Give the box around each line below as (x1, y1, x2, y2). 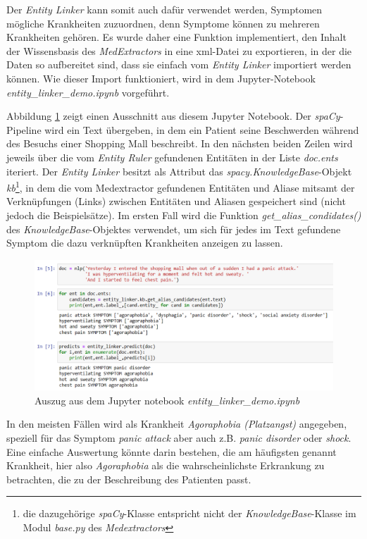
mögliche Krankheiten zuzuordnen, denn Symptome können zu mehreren (6, 16, 320, 30)
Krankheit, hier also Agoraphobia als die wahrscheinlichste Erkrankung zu (6, 458, 325, 473)
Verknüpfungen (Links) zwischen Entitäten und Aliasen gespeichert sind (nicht (6, 194, 346, 209)
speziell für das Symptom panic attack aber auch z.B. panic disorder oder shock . (6, 430, 352, 445)
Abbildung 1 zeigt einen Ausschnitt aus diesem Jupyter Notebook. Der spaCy (6, 109, 340, 123)
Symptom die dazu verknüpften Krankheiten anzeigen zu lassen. (6, 235, 283, 250)
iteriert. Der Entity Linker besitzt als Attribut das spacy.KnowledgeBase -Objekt (6, 163, 352, 178)
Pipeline (6, 122, 42, 137)
